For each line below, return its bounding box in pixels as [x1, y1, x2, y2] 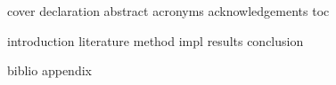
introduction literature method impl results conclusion [7, 31, 304, 50]
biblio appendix [7, 61, 92, 80]
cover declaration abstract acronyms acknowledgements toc [7, 2, 330, 19]
